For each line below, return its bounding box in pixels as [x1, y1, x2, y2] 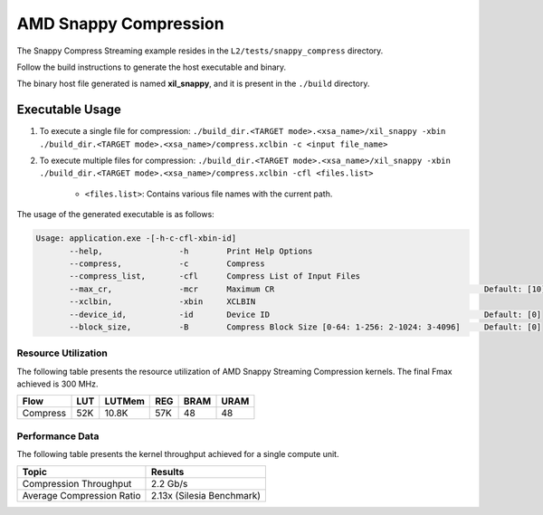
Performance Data [16, 430, 100, 443]
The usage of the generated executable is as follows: [16, 209, 214, 220]
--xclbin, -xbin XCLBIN [69, 297, 256, 307]
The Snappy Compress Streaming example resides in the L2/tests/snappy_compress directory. [16, 45, 384, 56]
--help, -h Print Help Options [69, 245, 313, 256]
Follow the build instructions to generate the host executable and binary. [16, 62, 287, 72]
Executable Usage [16, 102, 121, 118]
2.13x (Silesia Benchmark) [150, 489, 262, 501]
